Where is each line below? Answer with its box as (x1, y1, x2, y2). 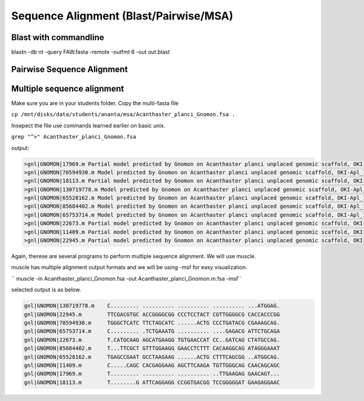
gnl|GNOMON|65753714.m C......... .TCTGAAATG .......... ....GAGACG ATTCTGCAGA (24, 328, 280, 335)
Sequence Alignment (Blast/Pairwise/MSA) (11, 9, 234, 22)
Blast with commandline (11, 32, 104, 43)
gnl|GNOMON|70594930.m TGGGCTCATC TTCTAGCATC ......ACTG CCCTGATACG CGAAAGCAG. (24, 319, 280, 326)
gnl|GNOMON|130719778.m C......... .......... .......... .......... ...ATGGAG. (24, 303, 280, 309)
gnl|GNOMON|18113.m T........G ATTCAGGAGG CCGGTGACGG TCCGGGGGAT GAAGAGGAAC (24, 379, 280, 386)
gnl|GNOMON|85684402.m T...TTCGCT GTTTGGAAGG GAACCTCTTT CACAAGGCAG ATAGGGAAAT (24, 345, 280, 352)
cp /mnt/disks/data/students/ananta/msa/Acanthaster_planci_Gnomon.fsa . (11, 111, 236, 118)
